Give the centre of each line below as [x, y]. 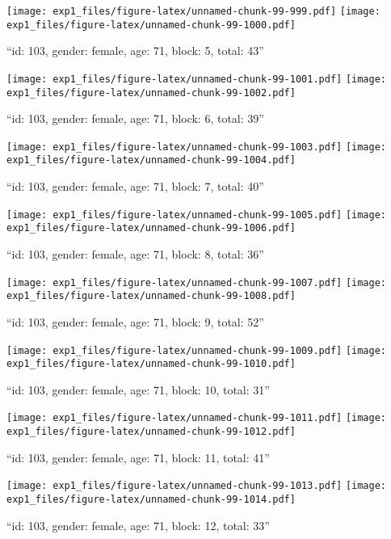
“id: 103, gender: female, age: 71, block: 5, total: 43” [135, 51]
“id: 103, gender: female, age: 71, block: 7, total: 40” [135, 186]
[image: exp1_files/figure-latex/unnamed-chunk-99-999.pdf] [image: [193, 11]
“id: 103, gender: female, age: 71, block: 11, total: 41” [138, 457]
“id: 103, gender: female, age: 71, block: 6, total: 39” [135, 118]
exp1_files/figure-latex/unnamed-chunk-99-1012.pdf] [151, 432]
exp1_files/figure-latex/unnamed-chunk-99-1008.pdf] [151, 296]
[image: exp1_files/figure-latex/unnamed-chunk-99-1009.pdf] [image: [197, 350]
